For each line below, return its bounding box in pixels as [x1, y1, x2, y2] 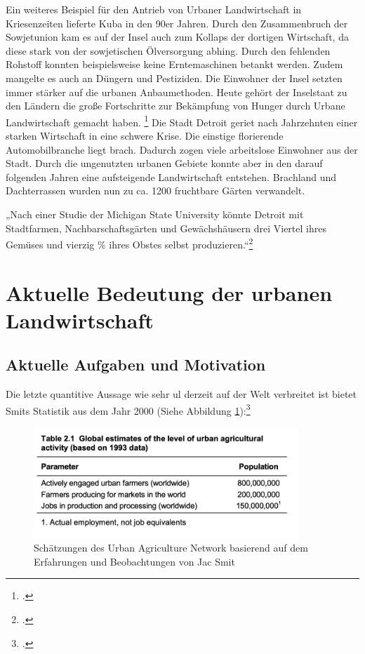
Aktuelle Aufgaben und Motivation [6, 354, 266, 375]
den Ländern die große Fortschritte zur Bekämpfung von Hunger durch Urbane [6, 98, 345, 113]
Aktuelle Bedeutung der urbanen [6, 278, 333, 307]
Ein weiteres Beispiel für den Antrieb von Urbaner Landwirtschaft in [6, 2, 302, 16]
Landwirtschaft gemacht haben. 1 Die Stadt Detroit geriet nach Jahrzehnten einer [6, 112, 358, 129]
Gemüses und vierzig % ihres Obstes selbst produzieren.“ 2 [6, 235, 253, 251]
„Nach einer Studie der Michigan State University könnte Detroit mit [6, 206, 304, 221]
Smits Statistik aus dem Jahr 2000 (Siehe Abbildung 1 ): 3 [6, 401, 251, 418]
